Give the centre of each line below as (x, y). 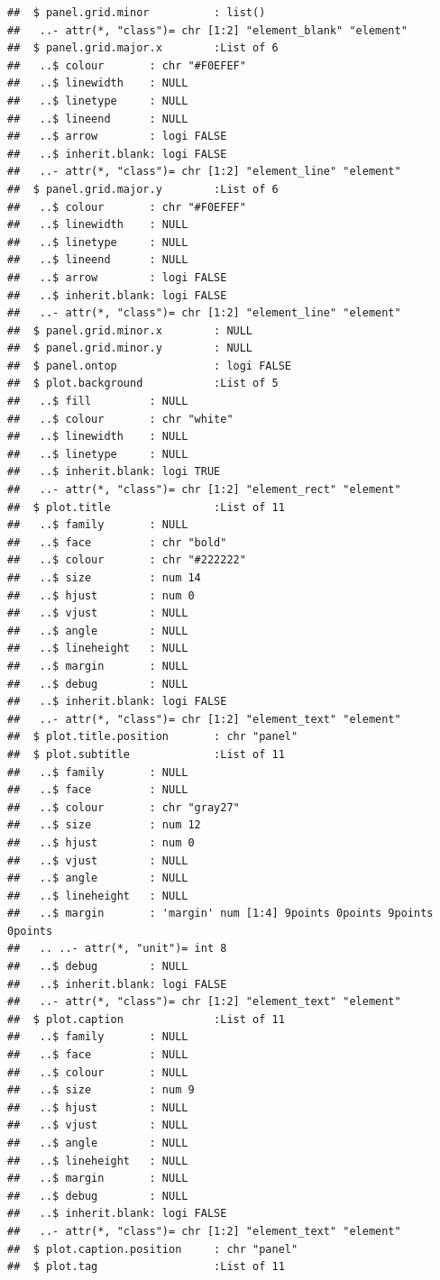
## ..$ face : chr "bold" (117, 542)
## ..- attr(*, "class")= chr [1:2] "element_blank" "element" (207, 30)
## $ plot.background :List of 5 (143, 384)
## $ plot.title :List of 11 (146, 507)
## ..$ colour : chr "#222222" (127, 560)
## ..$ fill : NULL (98, 402)
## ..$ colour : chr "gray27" (124, 807)
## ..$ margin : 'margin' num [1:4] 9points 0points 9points (220, 914)
